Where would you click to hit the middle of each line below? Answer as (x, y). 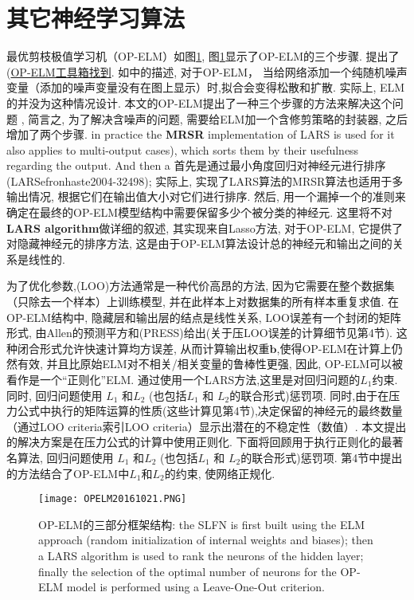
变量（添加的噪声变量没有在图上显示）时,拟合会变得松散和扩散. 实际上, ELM (206, 87)
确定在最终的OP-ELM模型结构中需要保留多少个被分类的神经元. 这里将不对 (199, 212)
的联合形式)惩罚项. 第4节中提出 (322, 457)
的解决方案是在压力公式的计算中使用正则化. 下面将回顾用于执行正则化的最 (199, 442)
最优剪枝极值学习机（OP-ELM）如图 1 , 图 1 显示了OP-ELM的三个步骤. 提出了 (203, 56)
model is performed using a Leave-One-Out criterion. (195, 587)
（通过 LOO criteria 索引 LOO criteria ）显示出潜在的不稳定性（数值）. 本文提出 (207, 426)
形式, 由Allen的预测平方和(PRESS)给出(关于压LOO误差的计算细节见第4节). (199, 333)
